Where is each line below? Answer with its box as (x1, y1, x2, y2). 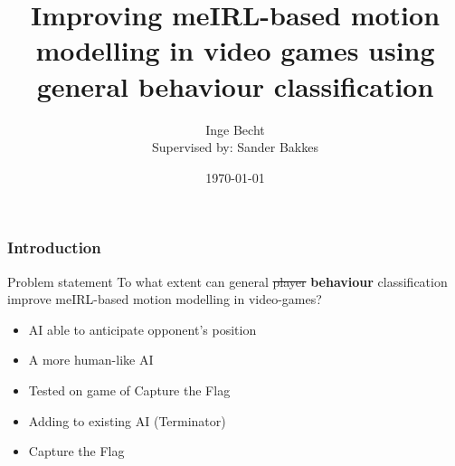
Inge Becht (205, 119, 265, 138)
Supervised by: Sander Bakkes (151, 138, 318, 157)
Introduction (7, 236, 101, 259)
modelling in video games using (35, 32, 435, 69)
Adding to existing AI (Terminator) (28, 411, 226, 430)
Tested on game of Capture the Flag (28, 380, 231, 399)
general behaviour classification (36, 67, 434, 104)
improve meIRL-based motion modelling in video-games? (7, 290, 322, 309)
